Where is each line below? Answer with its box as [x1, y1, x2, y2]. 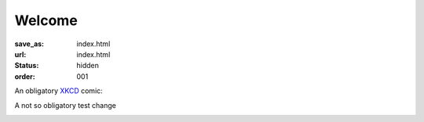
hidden [76, 61, 100, 70]
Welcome [14, 12, 78, 29]
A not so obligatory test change [14, 100, 117, 109]
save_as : [14, 39, 45, 48]
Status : [14, 61, 39, 70]
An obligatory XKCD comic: [14, 86, 104, 95]
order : [14, 71, 35, 81]
